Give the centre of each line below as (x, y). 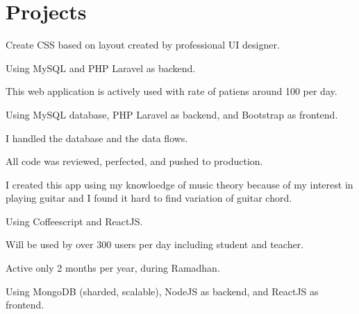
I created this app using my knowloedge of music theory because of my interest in (179, 184)
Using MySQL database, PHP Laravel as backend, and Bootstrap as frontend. (172, 114)
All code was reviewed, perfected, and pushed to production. (134, 161)
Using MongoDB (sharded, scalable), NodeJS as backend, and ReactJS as (162, 291)
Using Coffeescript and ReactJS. (74, 221)
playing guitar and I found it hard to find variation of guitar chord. (149, 198)
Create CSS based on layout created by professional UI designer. (143, 45)
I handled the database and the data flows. (97, 138)
